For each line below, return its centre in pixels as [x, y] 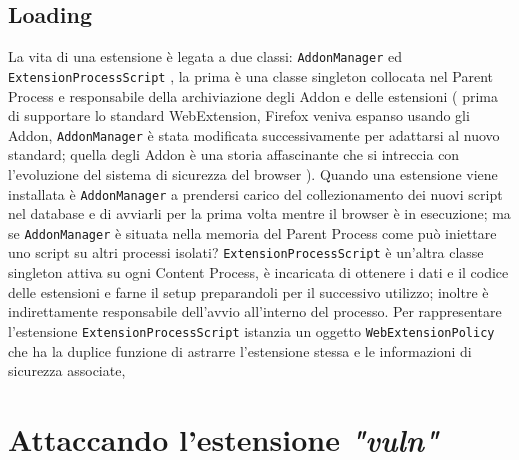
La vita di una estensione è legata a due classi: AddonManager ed [205, 56]
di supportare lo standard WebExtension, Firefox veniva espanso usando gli [239, 115]
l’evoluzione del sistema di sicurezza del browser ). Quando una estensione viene [253, 173]
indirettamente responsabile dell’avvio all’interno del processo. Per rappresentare [255, 311]
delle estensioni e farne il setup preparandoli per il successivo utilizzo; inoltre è [248, 291]
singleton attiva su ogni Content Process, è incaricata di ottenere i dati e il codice [258, 272]
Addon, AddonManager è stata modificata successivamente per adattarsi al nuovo [254, 134]
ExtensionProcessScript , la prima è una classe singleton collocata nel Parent [251, 75]
